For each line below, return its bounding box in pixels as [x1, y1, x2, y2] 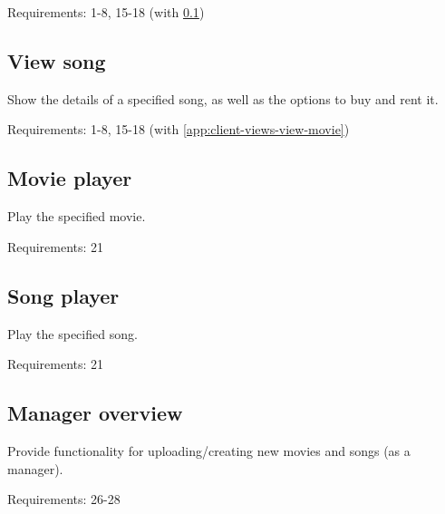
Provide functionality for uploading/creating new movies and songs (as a [7, 441, 411, 460]
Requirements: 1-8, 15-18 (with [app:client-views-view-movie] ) [7, 120, 350, 139]
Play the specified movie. [7, 207, 146, 226]
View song [7, 46, 106, 74]
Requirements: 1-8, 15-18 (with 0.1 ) [7, 3, 205, 21]
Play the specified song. [7, 324, 138, 343]
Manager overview [7, 399, 183, 427]
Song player [7, 281, 120, 309]
